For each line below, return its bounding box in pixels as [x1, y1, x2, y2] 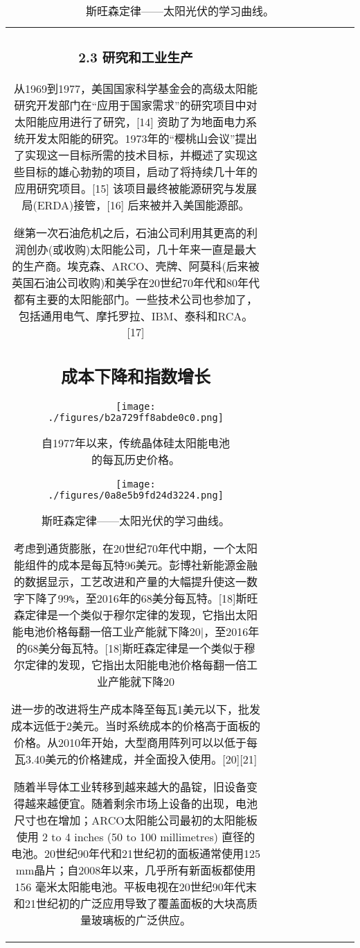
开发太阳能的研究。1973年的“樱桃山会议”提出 [25, 130, 258, 146]
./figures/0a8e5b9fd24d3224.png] [48, 490, 224, 501]
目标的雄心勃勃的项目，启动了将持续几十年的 [24, 163, 258, 180]
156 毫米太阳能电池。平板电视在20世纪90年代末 [15, 879, 257, 895]
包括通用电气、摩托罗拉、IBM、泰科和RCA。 [18, 307, 253, 324]
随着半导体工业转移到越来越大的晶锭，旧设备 [13, 779, 246, 795]
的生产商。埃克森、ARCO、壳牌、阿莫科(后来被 [12, 257, 260, 274]
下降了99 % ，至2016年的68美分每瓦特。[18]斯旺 [24, 590, 258, 607]
